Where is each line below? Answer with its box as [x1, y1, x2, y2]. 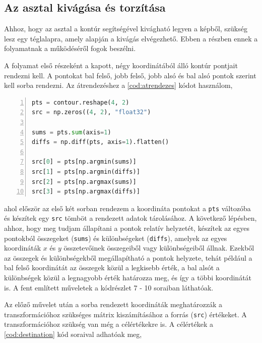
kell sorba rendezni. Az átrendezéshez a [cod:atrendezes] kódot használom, [4, 80, 233, 90]
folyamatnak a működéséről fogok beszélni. [4, 43, 136, 54]
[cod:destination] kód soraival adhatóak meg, [4, 329, 142, 339]
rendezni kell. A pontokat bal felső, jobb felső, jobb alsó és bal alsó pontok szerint [4, 70, 256, 80]
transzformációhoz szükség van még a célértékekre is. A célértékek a [4, 319, 213, 329]
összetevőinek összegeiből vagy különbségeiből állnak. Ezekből [63, 242, 254, 253]
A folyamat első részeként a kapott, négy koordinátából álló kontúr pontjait [4, 60, 238, 70]
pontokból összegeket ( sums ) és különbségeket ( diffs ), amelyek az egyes [4, 232, 227, 243]
